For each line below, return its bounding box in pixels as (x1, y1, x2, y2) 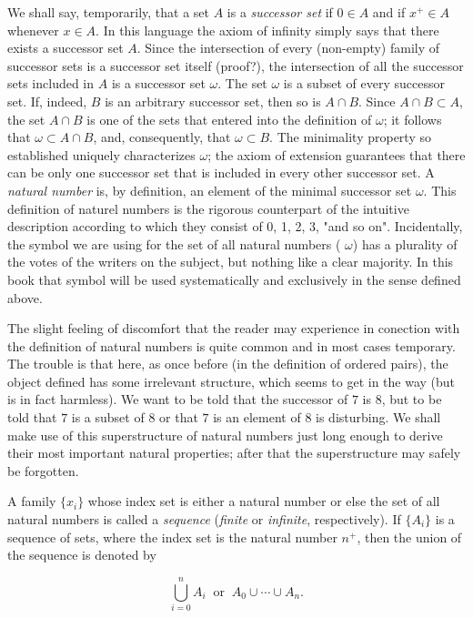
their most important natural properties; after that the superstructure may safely (7, 443, 461, 462)
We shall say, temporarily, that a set (7, 3, 209, 21)
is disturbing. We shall (316, 408, 441, 427)
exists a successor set (7, 38, 124, 57)
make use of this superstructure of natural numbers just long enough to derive (7, 425, 443, 444)
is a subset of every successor (283, 74, 445, 93)
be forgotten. (7, 461, 79, 480)
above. (7, 288, 43, 307)
